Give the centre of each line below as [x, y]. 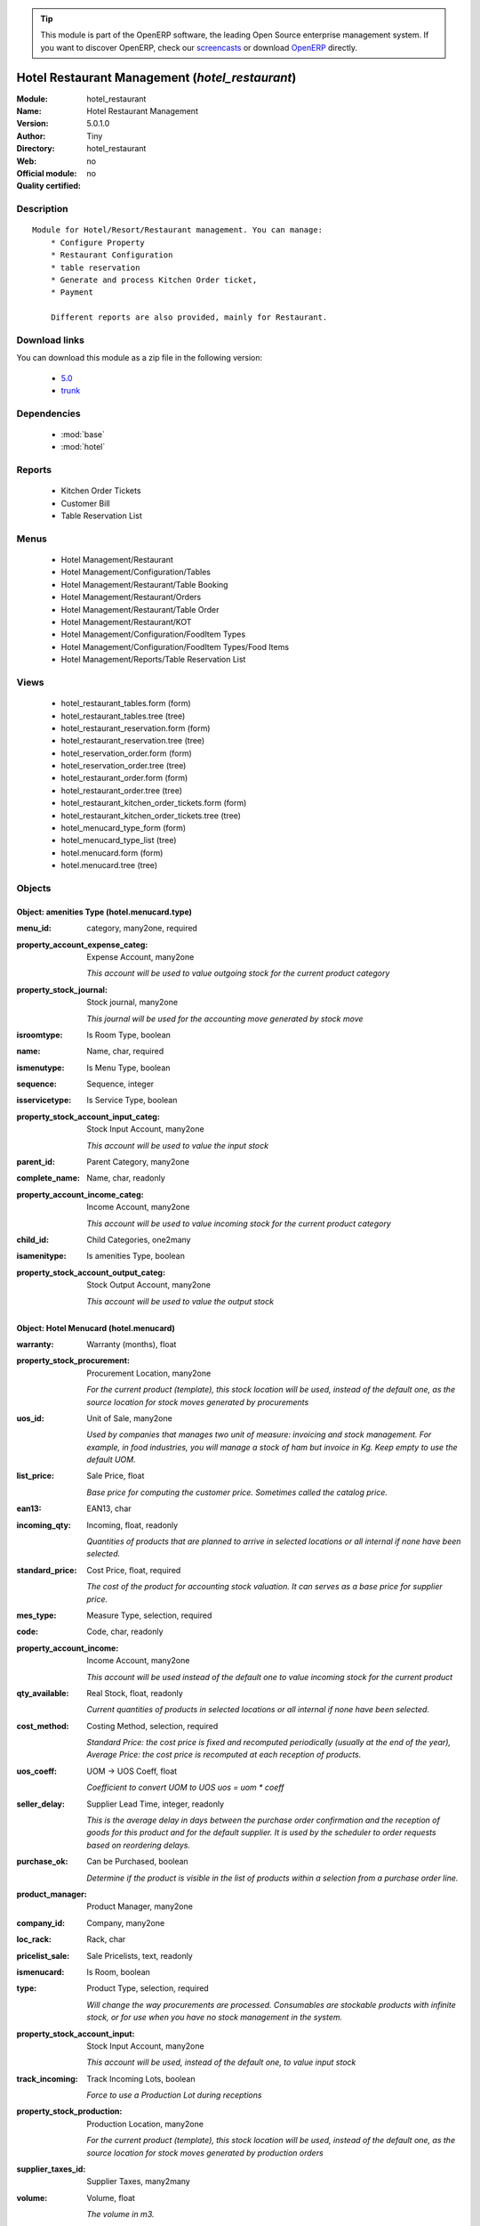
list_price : [36, 1476]
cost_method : [43, 1726]
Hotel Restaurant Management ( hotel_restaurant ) [156, 77]
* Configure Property [98, 242]
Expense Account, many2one [140, 956]
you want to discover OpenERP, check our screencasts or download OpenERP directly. [199, 47]
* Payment [72, 292]
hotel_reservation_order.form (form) [127, 753]
